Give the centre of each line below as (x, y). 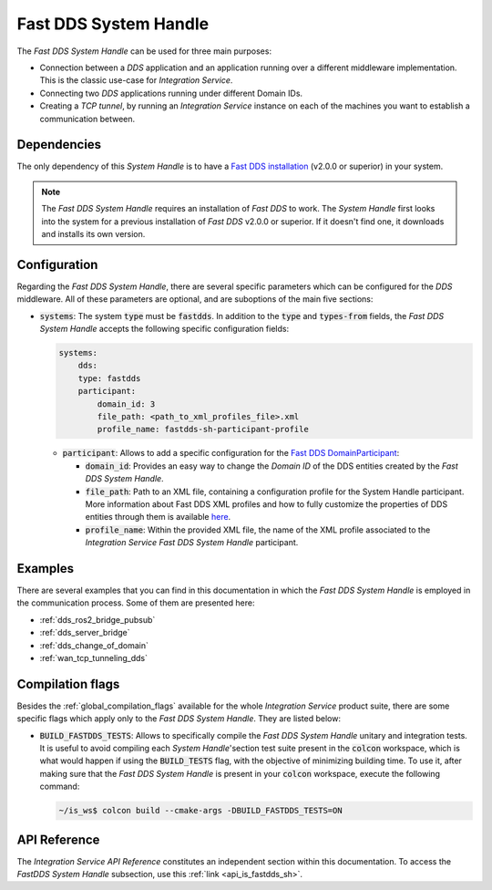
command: (60, 787)
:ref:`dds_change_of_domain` (94, 645)
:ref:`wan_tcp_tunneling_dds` (93, 657)
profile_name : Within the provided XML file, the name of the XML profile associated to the (258, 530)
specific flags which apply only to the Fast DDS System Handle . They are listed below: (179, 719)
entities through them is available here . (158, 517)
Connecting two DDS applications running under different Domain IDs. (171, 93)
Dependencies (59, 145)
